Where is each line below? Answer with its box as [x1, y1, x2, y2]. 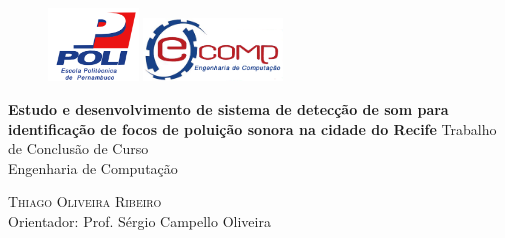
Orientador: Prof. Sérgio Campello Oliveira [8, 211, 271, 232]
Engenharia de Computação [8, 157, 178, 178]
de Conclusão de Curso [8, 138, 149, 159]
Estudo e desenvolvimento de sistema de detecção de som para [8, 99, 449, 120]
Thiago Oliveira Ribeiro [8, 191, 162, 212]
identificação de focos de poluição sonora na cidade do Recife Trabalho [8, 118, 497, 139]
